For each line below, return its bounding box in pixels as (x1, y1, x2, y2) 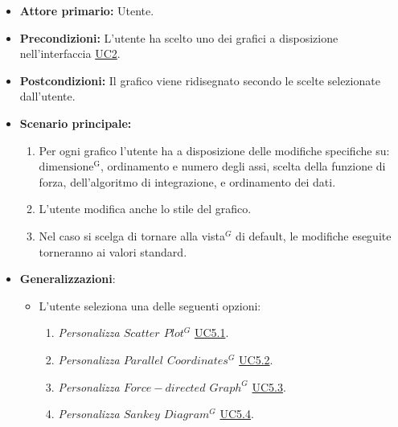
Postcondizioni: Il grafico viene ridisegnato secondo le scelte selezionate (19, 72, 380, 88)
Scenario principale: (19, 114, 132, 131)
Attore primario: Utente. (19, 2, 154, 18)
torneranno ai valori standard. (39, 243, 187, 260)
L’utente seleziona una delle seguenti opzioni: (39, 297, 261, 314)
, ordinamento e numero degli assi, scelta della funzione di (100, 158, 386, 174)
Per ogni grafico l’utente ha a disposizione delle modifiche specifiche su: (39, 142, 390, 158)
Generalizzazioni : (19, 270, 116, 287)
